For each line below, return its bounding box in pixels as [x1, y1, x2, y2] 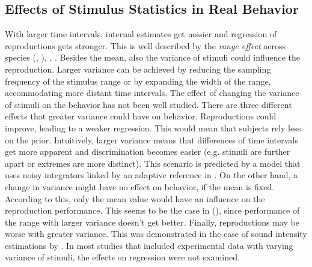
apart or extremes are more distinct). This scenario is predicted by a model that [5, 157, 301, 169]
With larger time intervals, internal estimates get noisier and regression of [5, 28, 277, 40]
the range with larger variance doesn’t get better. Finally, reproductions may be [5, 215, 299, 228]
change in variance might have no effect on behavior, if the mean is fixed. [5, 180, 275, 193]
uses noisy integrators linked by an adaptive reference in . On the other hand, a [5, 169, 298, 181]
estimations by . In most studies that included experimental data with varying [5, 239, 293, 251]
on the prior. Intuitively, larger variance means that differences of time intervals [5, 133, 298, 146]
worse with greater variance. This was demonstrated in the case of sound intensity [5, 227, 307, 240]
